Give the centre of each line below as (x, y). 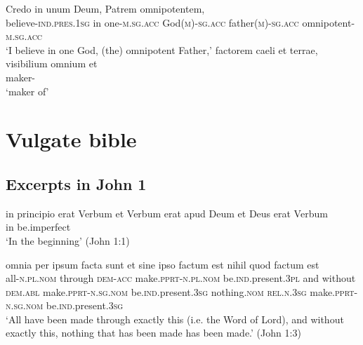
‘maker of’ (27, 91)
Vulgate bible (71, 139)
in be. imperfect (38, 227)
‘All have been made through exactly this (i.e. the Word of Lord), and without (175, 319)
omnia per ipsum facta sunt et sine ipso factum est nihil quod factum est (163, 264)
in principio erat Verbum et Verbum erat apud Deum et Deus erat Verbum (167, 213)
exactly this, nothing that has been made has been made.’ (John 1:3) (153, 333)
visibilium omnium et (52, 63)
